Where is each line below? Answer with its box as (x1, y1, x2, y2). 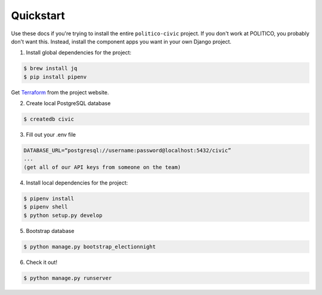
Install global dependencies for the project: (26, 49, 132, 56)
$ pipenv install (23, 195, 75, 202)
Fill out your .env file (26, 131, 76, 139)
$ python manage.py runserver (23, 275, 112, 281)
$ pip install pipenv (23, 73, 87, 80)
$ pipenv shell (23, 204, 68, 210)
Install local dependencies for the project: (26, 179, 128, 186)
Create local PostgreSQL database (26, 100, 111, 107)
